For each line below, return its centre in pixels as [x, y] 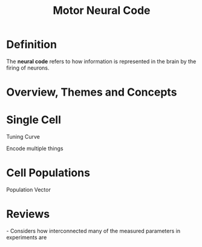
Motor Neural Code [102, 11]
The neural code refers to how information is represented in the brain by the [101, 61]
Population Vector [29, 189]
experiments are [27, 237]
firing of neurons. [28, 68]
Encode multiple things [35, 148]
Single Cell [34, 120]
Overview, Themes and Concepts [92, 92]
